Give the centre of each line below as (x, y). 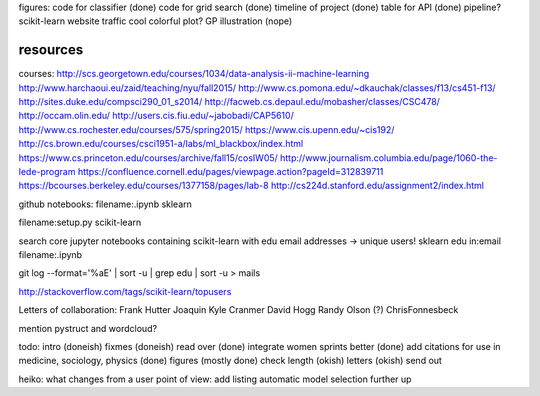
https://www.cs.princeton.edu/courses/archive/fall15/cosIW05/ (148, 157)
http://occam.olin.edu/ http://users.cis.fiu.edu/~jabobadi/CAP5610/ (156, 116)
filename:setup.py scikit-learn (80, 222)
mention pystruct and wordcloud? (88, 328)
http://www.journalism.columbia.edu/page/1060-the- (389, 157)
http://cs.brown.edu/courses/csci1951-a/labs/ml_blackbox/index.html (161, 144)
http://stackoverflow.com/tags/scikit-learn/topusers (125, 291)
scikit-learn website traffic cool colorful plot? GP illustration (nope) (155, 21)
